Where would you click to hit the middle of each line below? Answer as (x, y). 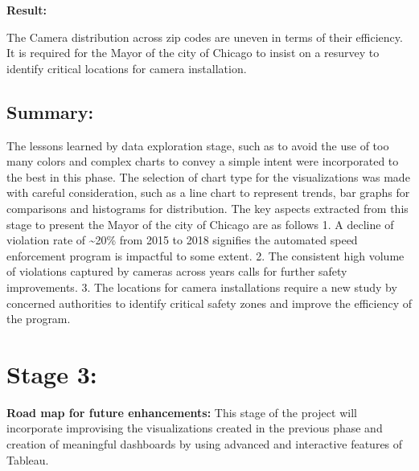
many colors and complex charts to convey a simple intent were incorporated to (203, 161)
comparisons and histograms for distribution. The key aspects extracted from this (207, 208)
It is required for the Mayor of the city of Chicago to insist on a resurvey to (193, 53)
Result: (27, 10)
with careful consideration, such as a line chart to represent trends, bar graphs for (208, 192)
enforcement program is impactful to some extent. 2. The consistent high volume (205, 255)
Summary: (50, 111)
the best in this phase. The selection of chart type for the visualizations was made (208, 176)
